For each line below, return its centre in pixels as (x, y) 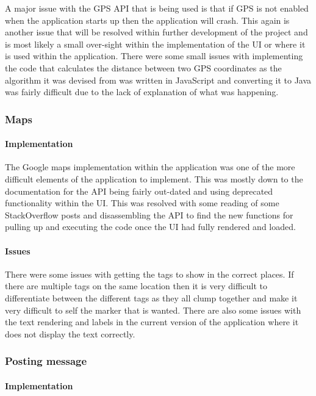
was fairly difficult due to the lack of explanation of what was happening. (142, 92)
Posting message (46, 361)
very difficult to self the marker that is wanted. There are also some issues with (153, 310)
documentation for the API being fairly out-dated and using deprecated (139, 191)
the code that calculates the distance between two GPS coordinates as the (143, 67)
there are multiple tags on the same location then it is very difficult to (136, 286)
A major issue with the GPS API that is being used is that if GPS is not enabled (157, 8)
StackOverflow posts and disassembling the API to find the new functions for (149, 214)
